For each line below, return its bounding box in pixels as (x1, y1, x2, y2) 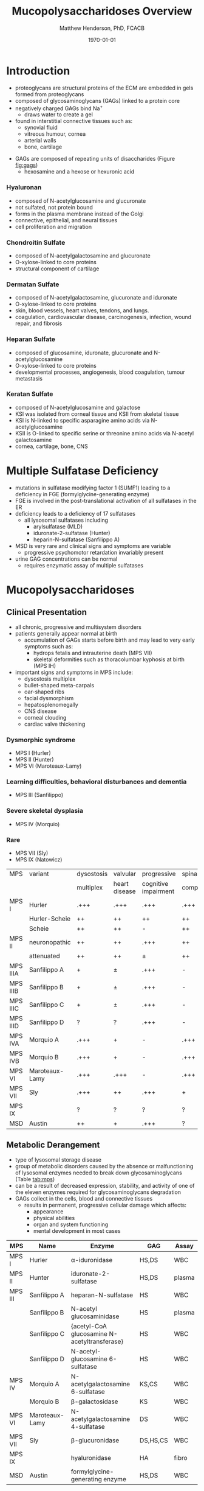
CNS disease (24, 707, 57, 715)
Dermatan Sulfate (6, 280, 59, 289)
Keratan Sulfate (6, 390, 53, 398)
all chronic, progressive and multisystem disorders (15, 623, 141, 631)
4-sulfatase (70, 1422, 105, 1431)
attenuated (29, 952, 60, 960)
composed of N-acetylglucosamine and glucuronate (15, 197, 146, 205)
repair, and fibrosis (15, 320, 63, 327)
